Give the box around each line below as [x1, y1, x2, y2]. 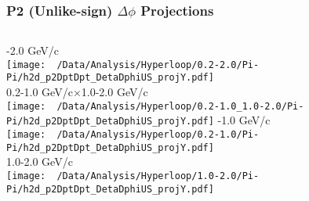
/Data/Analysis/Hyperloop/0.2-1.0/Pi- [56, 129, 260, 141]
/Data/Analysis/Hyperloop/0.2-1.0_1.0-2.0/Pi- [56, 100, 304, 112]
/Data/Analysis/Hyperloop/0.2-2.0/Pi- [56, 59, 260, 70]
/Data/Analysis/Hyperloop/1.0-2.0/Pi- [56, 170, 260, 181]
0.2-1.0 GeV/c [6, 84, 73, 100]
